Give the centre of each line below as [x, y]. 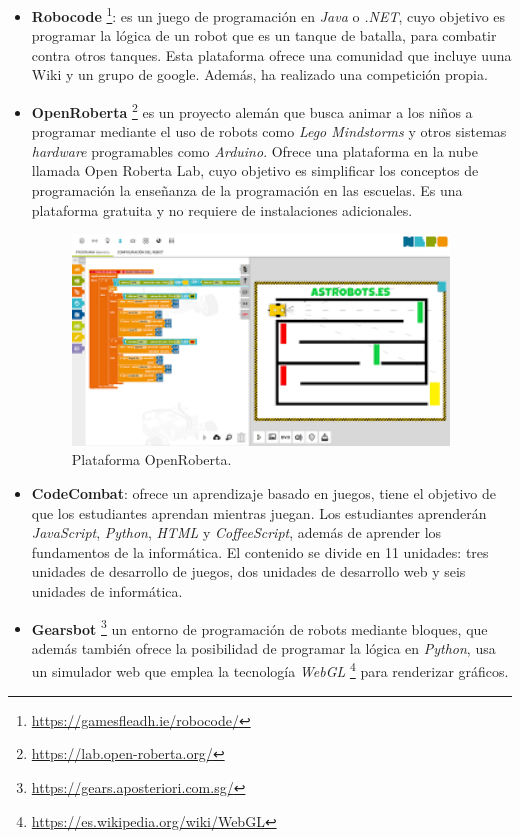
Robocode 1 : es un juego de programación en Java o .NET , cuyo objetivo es [268, 14]
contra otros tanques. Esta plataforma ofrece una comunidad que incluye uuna [271, 54]
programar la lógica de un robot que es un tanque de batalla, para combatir [264, 35]
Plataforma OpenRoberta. [151, 459]
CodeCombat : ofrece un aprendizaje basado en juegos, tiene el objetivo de [263, 493]
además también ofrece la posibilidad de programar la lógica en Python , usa [263, 647]
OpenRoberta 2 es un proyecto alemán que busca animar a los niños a [252, 110]
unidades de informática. [107, 591]
